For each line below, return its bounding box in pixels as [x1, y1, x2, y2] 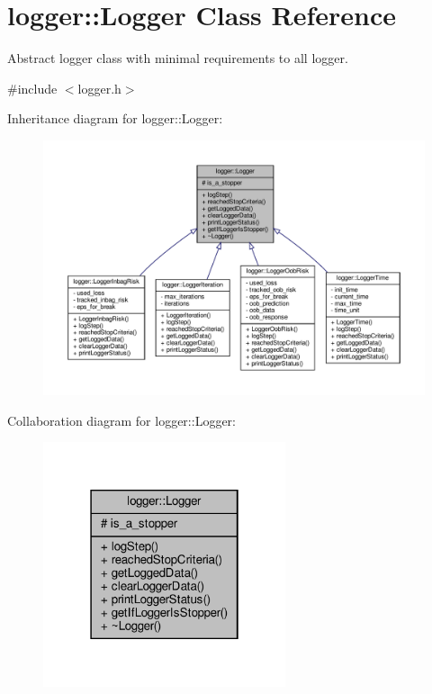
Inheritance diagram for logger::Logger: [7, 109, 223, 128]
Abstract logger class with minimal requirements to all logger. [7, 49, 348, 68]
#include [7, 78, 58, 97]
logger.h [77, 78, 121, 97]
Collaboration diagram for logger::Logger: [7, 410, 236, 429]
